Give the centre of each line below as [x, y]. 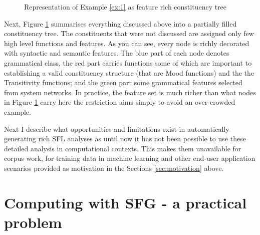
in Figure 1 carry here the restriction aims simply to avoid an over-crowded [120, 102]
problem [33, 222]
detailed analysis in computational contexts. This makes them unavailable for [123, 148]
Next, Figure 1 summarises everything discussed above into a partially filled [120, 23]
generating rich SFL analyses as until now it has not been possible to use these [125, 139]
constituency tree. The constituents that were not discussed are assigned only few [129, 33]
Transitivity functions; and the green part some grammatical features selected [123, 82]
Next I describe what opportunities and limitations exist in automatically [117, 129]
